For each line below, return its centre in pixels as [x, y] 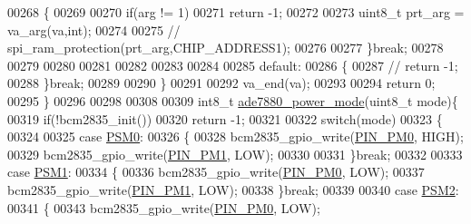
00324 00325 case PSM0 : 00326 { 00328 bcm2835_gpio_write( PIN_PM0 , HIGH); [235, 136]
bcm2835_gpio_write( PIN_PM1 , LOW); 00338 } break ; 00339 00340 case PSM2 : [233, 189]
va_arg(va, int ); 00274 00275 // [94, 29]
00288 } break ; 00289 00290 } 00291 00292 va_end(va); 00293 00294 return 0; [221, 83]
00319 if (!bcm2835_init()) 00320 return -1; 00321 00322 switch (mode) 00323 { [225, 118]
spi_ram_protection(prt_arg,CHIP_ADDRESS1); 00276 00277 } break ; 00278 [226, 48]
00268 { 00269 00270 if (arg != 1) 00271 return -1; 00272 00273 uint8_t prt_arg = [236, 12]
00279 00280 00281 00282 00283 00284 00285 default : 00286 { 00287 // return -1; [233, 65]
